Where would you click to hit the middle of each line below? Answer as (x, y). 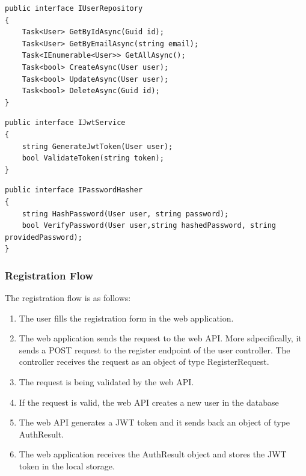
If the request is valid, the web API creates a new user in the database (149, 402)
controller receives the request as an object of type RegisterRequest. (144, 362)
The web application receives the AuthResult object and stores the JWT (153, 454)
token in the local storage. (67, 466)
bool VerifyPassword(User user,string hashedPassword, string (149, 226)
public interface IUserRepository (74, 8)
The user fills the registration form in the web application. (126, 318)
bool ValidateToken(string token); (93, 158)
